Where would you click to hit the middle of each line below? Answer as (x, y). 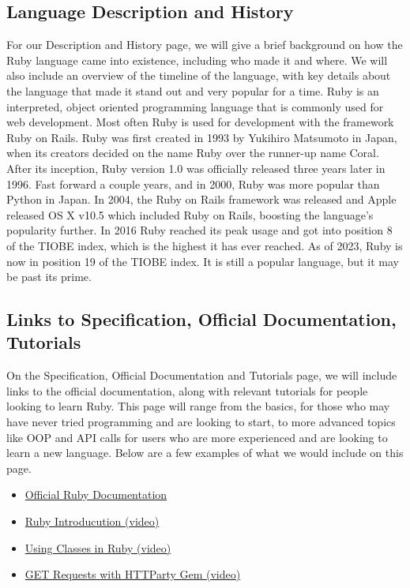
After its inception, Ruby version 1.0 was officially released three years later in (196, 168)
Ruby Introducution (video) (92, 521)
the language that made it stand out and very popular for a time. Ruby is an (193, 90)
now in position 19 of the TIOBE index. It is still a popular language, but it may (203, 261)
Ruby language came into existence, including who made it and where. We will (197, 60)
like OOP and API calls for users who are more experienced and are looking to (197, 437)
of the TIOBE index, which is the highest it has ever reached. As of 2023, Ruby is (205, 245)
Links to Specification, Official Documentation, (201, 319)
